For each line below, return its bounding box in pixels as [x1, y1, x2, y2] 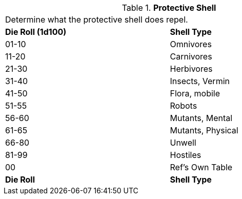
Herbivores [170, 64, 213, 74]
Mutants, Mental [170, 113, 233, 123]
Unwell [170, 137, 196, 148]
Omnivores [170, 39, 212, 49]
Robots [170, 101, 197, 111]
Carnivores [170, 51, 212, 62]
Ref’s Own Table [170, 162, 233, 172]
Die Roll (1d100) [5, 27, 67, 37]
